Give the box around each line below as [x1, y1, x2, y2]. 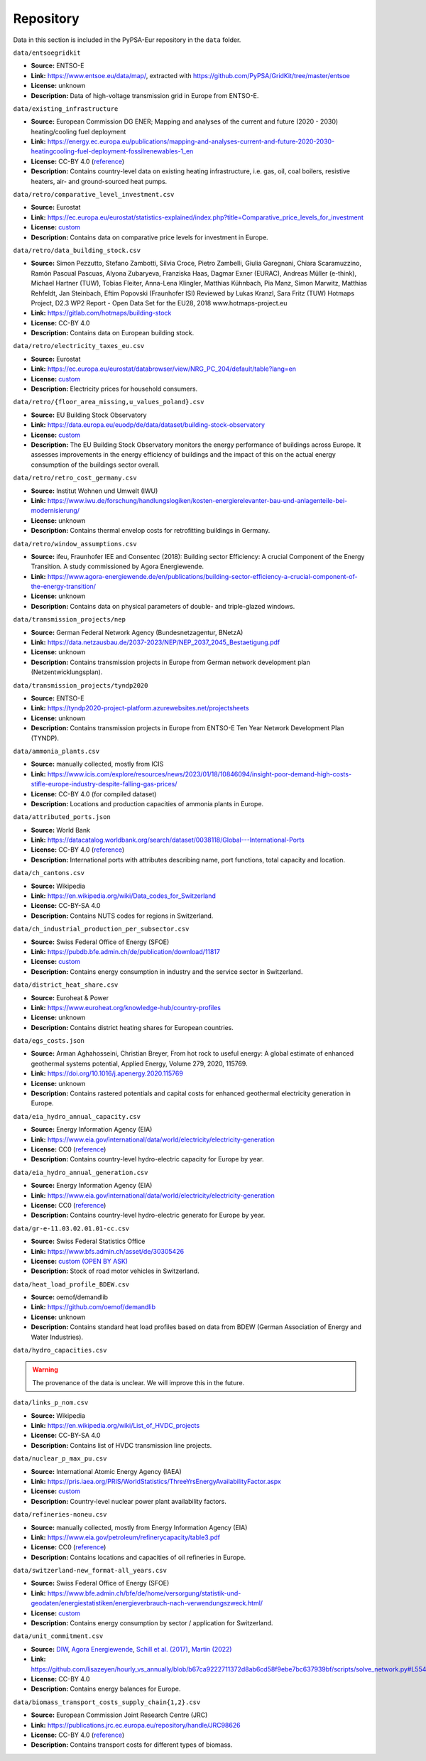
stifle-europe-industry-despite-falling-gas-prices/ [31, 780, 177, 789]
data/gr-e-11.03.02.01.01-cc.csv [13, 1224, 130, 1232]
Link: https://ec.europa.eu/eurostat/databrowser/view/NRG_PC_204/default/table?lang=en [31, 364, 296, 373]
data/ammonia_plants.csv [13, 747, 99, 755]
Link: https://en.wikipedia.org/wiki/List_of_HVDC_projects [31, 1421, 200, 1429]
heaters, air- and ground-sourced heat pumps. [31, 177, 168, 185]
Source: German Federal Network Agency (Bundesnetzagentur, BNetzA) [31, 628, 244, 636]
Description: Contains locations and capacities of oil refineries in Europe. [31, 1553, 246, 1561]
